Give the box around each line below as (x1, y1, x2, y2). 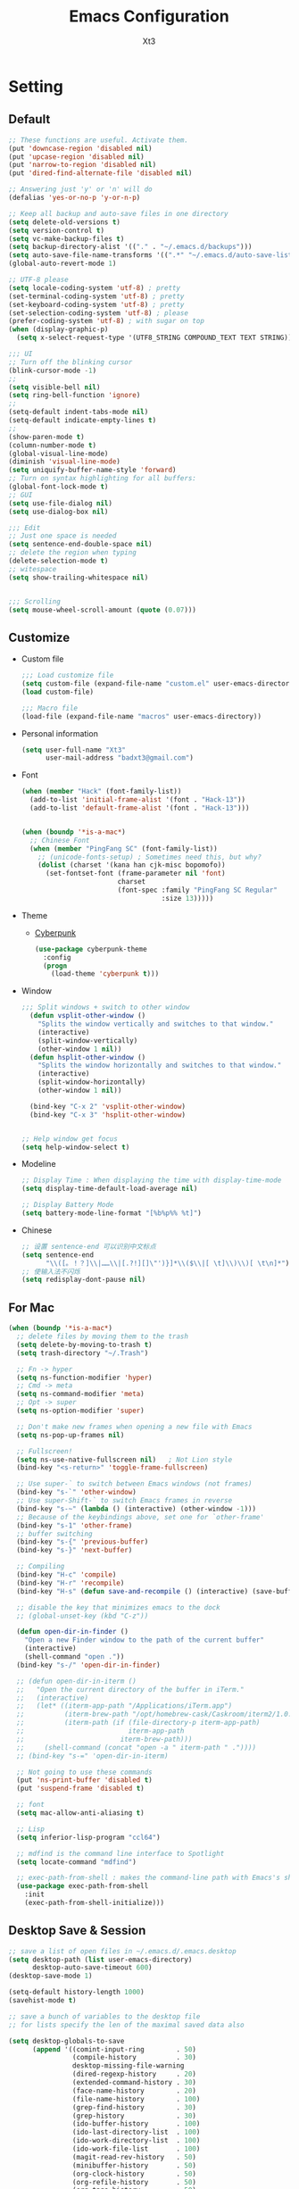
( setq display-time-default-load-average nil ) (21, 1185, 198, 1194)
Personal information (21, 728, 99, 738)
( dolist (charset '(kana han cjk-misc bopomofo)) (37, 861, 226, 870)
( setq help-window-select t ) (21, 1143, 130, 1152)
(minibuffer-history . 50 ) (71, 2160, 197, 2170)
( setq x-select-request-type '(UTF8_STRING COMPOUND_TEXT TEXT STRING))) (16, 333, 296, 343)
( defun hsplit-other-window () (29, 1053, 146, 1061)
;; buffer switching (16, 1529, 93, 1538)
